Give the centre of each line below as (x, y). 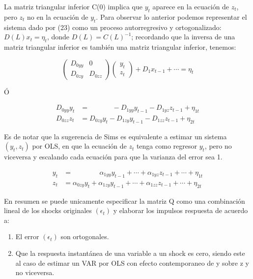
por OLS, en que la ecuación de (79, 146)
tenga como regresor (167, 146)
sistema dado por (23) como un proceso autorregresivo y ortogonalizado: (113, 27)
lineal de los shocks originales (48, 210)
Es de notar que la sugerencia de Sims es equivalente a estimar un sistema (115, 136)
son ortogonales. (85, 236)
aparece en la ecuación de (191, 6)
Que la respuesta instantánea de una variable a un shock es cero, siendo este (130, 253)
